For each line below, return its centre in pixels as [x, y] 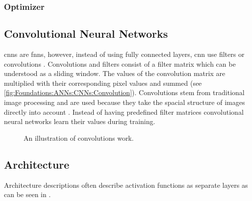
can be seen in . [27, 194]
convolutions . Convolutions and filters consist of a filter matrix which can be [120, 63]
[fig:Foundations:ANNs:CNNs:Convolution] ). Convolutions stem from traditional [124, 92]
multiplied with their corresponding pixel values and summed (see [103, 83]
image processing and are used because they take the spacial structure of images [125, 102]
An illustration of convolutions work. [79, 138]
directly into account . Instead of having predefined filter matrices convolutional [124, 112]
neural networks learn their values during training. [80, 121]
